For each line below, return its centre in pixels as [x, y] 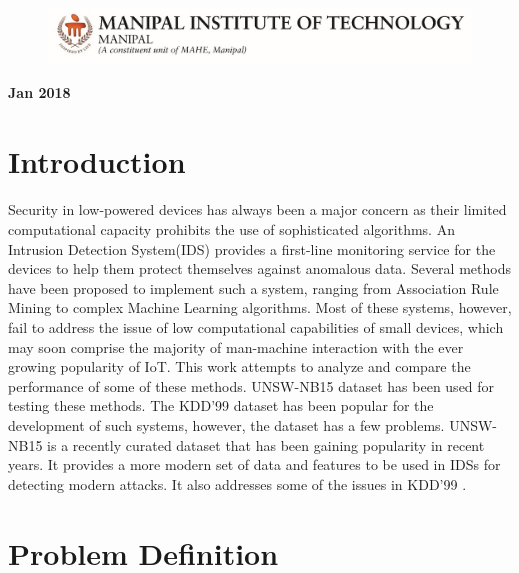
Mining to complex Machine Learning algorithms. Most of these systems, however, [260, 307]
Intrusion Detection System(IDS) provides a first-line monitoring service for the [252, 248]
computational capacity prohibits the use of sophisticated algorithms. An [231, 229]
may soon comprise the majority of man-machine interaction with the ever [236, 346]
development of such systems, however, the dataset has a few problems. [226, 425]
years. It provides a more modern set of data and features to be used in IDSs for [254, 464]
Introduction [97, 160]
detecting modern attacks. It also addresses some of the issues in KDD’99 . [237, 483]
